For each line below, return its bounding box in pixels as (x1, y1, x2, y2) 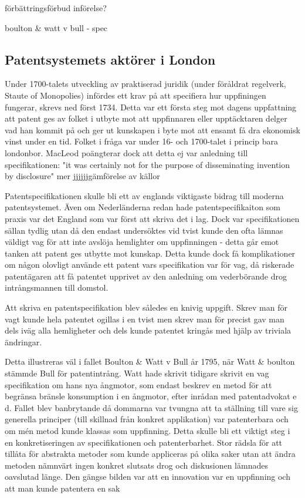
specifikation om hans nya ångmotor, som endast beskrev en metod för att (5, 378, 272, 391)
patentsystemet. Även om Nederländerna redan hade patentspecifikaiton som (5, 201, 280, 213)
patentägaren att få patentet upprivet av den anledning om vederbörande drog (5, 270, 287, 282)
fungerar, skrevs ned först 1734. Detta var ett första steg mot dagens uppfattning (5, 100, 297, 113)
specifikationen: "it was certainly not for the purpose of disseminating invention (5, 158, 290, 170)
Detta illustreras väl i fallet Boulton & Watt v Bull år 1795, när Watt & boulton (5, 355, 295, 368)
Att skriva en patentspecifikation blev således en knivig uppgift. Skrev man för (5, 301, 287, 314)
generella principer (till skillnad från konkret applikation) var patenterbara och (5, 413, 289, 425)
